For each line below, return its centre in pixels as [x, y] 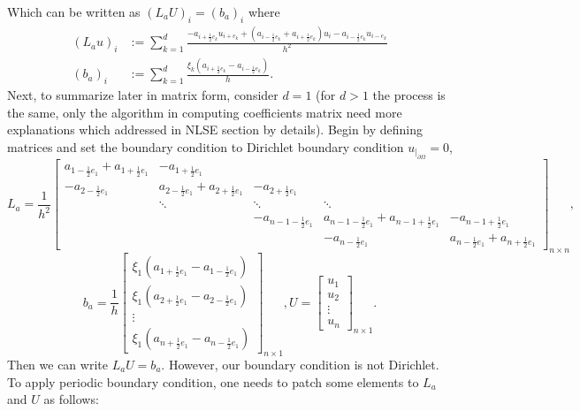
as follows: [71, 399]
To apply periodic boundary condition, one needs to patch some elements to [213, 381]
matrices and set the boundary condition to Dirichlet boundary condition [206, 146]
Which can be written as [74, 11]
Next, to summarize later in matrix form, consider [143, 95]
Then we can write [57, 364]
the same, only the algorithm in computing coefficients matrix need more [205, 112]
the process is [409, 95]
